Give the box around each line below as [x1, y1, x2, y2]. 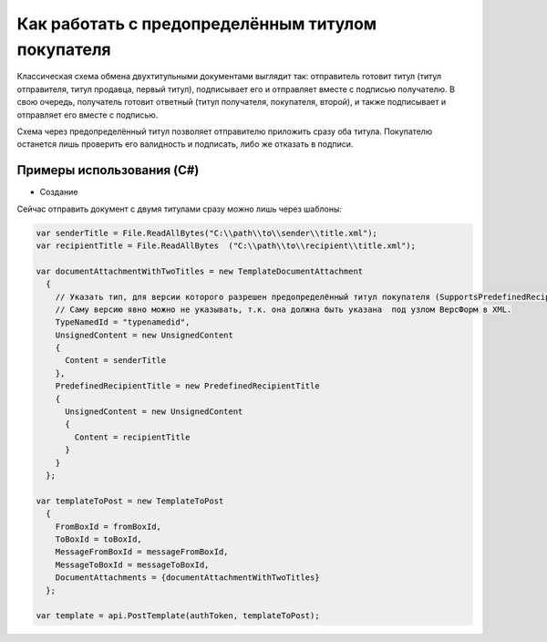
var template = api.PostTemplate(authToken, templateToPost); [36, 611, 320, 621]
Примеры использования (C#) [16, 162, 200, 178]
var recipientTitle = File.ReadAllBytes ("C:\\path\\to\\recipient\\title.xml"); [36, 240, 417, 251]
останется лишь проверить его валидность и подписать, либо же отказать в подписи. [16, 139, 354, 150]
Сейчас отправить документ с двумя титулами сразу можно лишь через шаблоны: [16, 203, 342, 214]
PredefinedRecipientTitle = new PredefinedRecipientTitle [55, 381, 320, 391]
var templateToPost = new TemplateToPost [36, 495, 224, 506]
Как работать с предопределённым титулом [16, 14, 377, 34]
